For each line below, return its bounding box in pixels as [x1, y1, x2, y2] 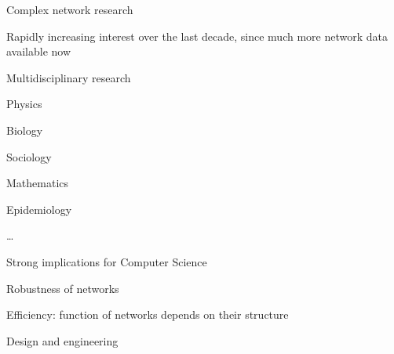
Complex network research [6, 2, 133, 17]
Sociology [6, 148, 52, 164]
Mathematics [6, 175, 69, 191]
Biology [6, 121, 43, 138]
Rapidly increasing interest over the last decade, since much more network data [6, 27, 388, 44]
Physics [6, 96, 42, 112]
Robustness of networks [6, 280, 119, 296]
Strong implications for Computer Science [6, 253, 207, 269]
